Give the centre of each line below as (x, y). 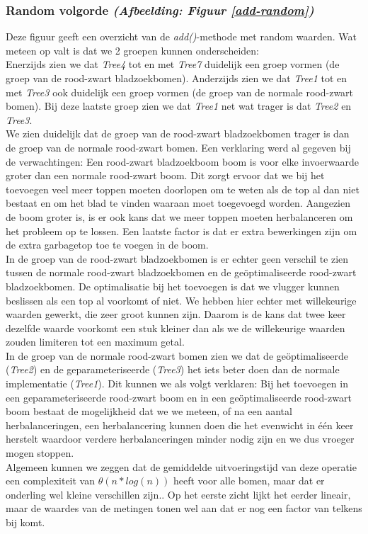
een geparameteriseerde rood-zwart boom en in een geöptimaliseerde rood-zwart (179, 397)
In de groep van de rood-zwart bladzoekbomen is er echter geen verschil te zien (177, 258)
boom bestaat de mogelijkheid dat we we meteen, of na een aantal (149, 411)
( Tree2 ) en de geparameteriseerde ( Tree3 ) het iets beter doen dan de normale (173, 369)
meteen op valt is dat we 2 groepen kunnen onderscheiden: (132, 50)
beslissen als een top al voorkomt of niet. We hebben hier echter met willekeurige (181, 300)
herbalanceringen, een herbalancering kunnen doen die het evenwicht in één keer (180, 425)
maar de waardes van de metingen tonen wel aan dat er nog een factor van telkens (184, 508)
